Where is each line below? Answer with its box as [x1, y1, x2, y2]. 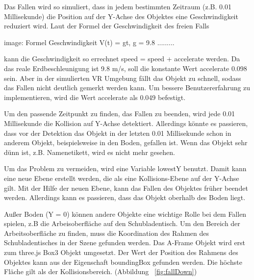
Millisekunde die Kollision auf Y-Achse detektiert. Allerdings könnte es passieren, [4, 118, 248, 128]
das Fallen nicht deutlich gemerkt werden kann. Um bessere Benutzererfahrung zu [4, 82, 251, 93]
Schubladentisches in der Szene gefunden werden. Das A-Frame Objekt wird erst [4, 237, 246, 248]
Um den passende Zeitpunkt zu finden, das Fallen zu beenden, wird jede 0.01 [4, 108, 235, 119]
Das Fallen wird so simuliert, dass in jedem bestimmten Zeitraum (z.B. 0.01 [4, 1, 231, 11]
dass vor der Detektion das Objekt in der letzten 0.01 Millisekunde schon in [4, 127, 231, 138]
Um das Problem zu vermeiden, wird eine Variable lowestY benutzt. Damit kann [4, 163, 247, 174]
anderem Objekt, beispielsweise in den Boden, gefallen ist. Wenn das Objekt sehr [4, 137, 248, 148]
